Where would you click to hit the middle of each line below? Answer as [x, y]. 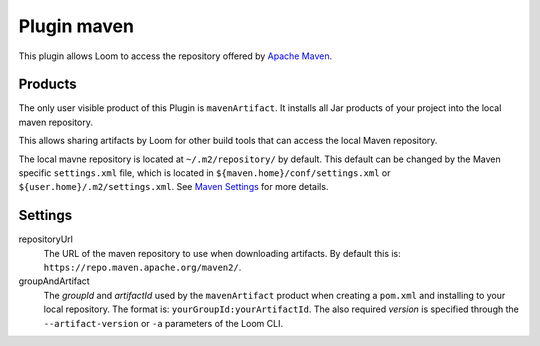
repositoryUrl [46, 239]
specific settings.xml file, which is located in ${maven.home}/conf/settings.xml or [204, 173]
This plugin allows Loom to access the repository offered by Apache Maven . [175, 56]
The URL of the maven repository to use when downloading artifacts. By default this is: [222, 253]
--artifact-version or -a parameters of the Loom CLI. [163, 323]
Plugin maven [76, 26]
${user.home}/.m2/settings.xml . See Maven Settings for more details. [173, 187]
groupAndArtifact [54, 281]
